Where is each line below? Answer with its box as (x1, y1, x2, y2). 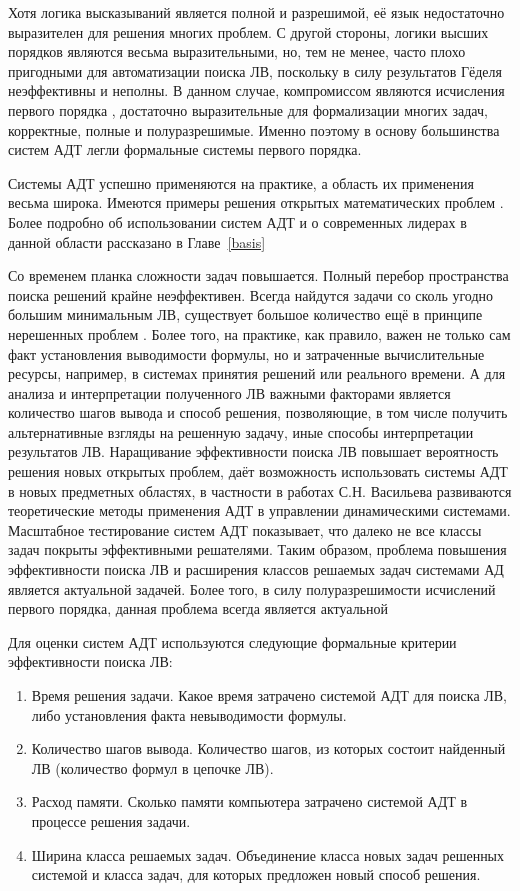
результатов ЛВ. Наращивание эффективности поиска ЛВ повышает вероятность (8, 441, 499, 462)
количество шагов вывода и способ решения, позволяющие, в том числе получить (8, 402, 508, 423)
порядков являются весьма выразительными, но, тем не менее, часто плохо (8, 41, 466, 62)
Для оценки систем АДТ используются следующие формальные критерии (8, 631, 457, 652)
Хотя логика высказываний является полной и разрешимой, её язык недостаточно (8, 2, 505, 22)
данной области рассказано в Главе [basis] (8, 231, 266, 252)
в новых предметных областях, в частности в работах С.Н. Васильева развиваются (8, 480, 512, 501)
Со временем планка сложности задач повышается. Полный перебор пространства (8, 265, 509, 286)
